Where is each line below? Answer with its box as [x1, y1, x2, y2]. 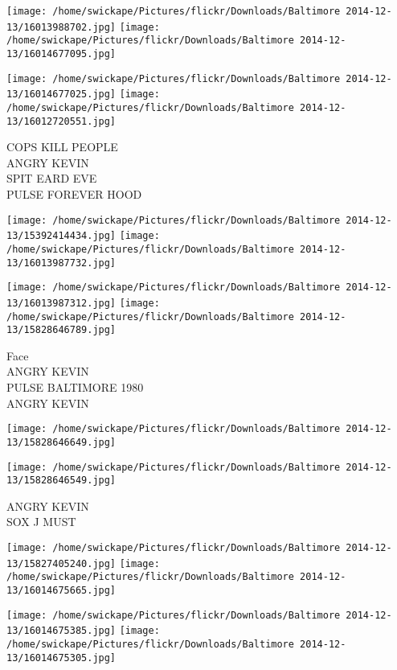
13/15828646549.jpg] [6, 475, 117, 487]
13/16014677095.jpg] [6, 47, 117, 60]
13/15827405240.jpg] [6, 557, 117, 569]
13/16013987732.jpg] [6, 257, 117, 269]
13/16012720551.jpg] [6, 115, 117, 127]
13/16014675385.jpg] [6, 625, 117, 637]
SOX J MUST [6, 513, 76, 530]
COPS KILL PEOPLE [6, 138, 118, 155]
